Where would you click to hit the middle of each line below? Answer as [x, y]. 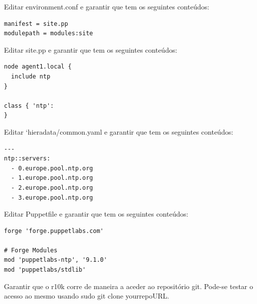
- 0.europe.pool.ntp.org [52, 168]
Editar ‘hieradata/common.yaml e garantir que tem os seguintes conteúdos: [119, 131]
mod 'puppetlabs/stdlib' [45, 270]
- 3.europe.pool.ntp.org [52, 197]
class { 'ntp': [29, 106]
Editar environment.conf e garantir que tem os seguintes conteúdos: [107, 6]
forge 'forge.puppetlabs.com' [54, 231]
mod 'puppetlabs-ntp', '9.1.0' [56, 260]
